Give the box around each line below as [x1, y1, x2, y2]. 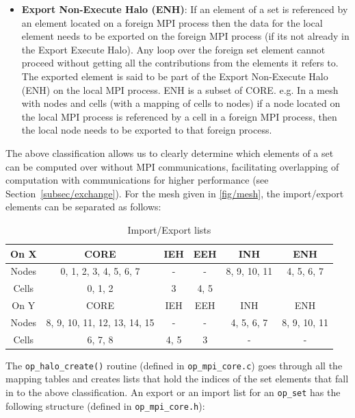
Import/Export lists [127, 222, 211, 236]
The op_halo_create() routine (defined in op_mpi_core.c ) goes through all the [5, 358, 343, 372]
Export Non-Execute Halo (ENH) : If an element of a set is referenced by [21, 2, 348, 16]
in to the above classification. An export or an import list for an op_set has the [5, 385, 341, 399]
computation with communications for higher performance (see [5, 173, 269, 187]
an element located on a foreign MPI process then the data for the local [21, 15, 323, 29]
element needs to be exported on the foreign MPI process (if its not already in [21, 29, 350, 43]
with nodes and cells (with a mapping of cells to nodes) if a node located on [21, 96, 341, 110]
